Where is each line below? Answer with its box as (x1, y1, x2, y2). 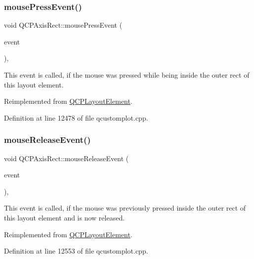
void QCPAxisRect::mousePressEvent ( (4, 20, 123, 30)
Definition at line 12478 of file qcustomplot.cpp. (4, 112, 148, 123)
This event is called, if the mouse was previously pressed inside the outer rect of (4, 203, 246, 213)
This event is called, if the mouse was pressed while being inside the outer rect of (4, 70, 250, 80)
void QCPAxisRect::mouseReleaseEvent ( (4, 153, 129, 163)
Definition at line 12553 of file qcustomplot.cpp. (4, 246, 148, 256)
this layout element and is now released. (4, 212, 125, 222)
